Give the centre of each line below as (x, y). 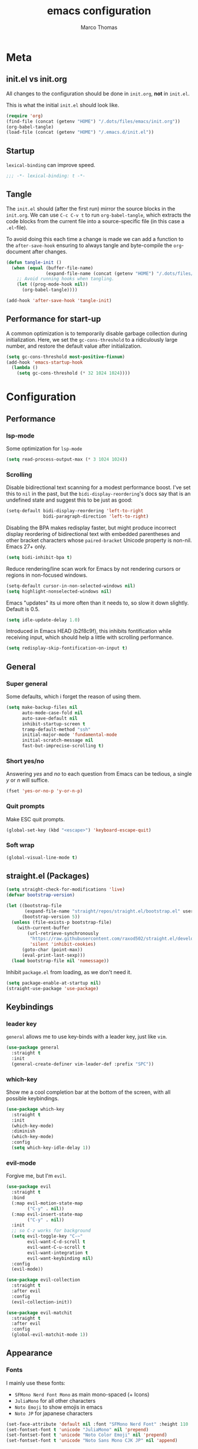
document (19, 251)
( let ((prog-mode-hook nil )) (52, 285)
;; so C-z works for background (51, 1231)
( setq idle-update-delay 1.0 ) (43, 620)
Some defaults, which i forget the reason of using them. (74, 696)
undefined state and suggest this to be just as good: (69, 500)
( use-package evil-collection (43, 1280)
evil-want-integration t (58, 1253)
